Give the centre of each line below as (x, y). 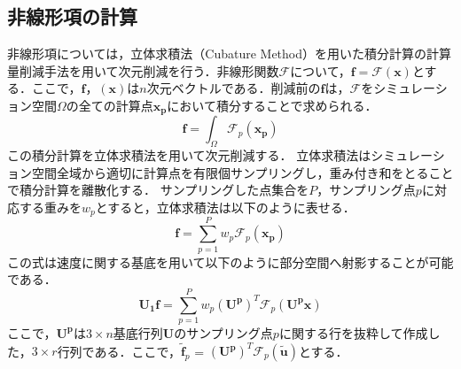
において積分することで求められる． (272, 105)
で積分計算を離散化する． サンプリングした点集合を (158, 190)
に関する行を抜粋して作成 (353, 332)
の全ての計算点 (109, 105)
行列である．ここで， (119, 350)
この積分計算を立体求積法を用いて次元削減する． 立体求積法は (189, 155)
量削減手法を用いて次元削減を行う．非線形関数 (143, 70)
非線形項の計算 (72, 16)
